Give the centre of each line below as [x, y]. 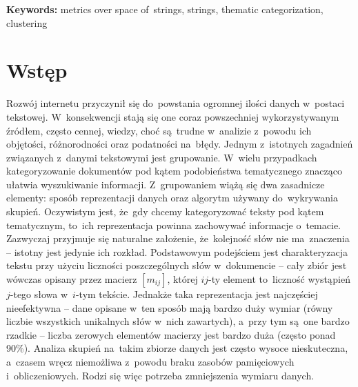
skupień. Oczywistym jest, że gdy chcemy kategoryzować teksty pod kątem [165, 211]
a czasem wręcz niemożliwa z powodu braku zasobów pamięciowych [150, 361]
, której [182, 279]
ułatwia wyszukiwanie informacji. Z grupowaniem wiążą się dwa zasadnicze [166, 184]
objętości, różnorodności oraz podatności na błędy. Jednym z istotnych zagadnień [180, 144]
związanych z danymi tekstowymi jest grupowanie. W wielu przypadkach [162, 157]
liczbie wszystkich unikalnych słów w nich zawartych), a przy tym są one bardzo [178, 321]
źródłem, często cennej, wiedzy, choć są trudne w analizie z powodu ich [159, 130]
